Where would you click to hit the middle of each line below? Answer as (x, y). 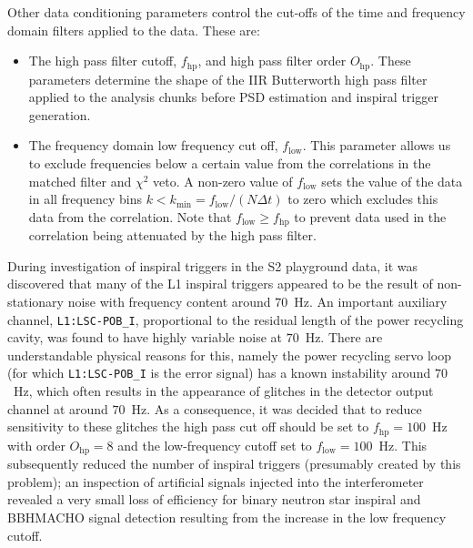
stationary (35, 302)
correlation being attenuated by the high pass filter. (172, 235)
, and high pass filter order (272, 61)
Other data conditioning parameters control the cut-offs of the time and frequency (236, 12)
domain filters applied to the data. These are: (134, 30)
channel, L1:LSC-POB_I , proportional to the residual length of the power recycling (236, 319)
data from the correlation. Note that (130, 216)
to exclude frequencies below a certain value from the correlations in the (230, 163)
